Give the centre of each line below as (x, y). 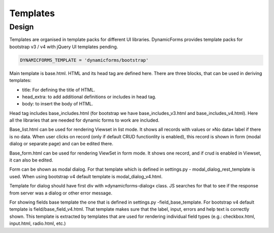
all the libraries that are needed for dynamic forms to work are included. (84, 120)
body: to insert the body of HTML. (58, 104)
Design (22, 27)
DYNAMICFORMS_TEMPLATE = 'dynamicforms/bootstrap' (84, 60)
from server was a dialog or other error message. (61, 193)
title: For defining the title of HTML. (59, 90)
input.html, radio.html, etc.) (38, 223)
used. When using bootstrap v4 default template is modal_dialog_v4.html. (86, 176)
